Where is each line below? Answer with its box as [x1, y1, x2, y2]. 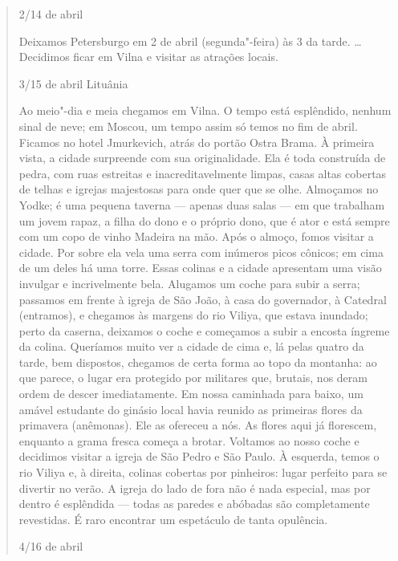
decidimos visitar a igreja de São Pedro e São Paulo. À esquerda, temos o [18, 448, 380, 465]
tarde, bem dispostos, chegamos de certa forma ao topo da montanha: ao [18, 353, 377, 370]
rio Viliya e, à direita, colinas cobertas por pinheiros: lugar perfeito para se [18, 464, 388, 481]
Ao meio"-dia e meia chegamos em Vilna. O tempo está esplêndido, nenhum [18, 102, 392, 119]
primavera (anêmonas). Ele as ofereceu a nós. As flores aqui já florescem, [18, 417, 377, 433]
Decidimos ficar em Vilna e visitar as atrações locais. [18, 48, 278, 65]
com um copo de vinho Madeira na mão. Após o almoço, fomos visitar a [18, 228, 374, 245]
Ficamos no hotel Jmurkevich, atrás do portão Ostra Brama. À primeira [18, 133, 375, 150]
